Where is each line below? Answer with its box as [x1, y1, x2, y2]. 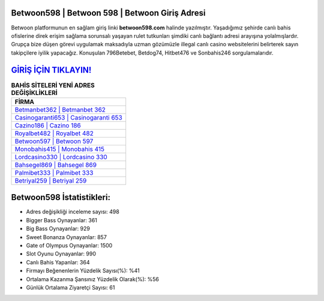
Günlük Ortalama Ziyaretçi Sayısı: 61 [26, 284, 115, 291]
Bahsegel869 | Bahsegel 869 [14, 160, 97, 169]
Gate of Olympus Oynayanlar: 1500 [26, 242, 113, 249]
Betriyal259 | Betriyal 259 [14, 176, 87, 184]
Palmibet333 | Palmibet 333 [14, 168, 94, 177]
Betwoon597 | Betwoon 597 [14, 137, 94, 145]
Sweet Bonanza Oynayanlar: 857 [26, 233, 107, 240]
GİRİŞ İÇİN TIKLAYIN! [11, 65, 92, 75]
